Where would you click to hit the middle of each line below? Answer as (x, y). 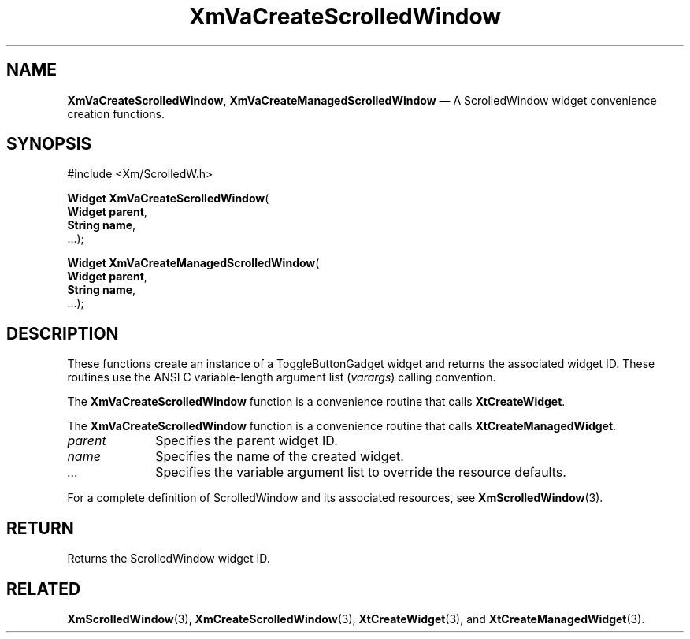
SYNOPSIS (49, 144)
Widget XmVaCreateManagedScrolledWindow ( (193, 263)
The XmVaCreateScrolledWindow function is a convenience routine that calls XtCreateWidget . (316, 402)
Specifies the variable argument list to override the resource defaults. (361, 472)
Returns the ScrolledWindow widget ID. (169, 559)
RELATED (44, 589)
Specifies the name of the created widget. (280, 457)
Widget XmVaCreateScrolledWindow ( (168, 199)
